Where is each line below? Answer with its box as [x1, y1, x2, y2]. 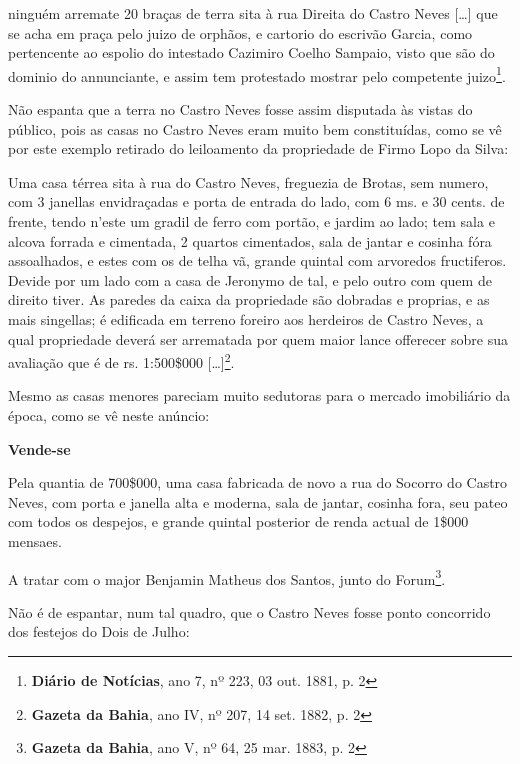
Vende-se [8, 438, 71, 459]
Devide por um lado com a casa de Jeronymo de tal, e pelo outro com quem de [8, 269, 492, 290]
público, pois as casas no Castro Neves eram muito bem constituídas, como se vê [8, 118, 502, 139]
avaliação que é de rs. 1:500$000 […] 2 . [8, 349, 235, 372]
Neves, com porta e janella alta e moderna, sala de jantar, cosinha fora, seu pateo [8, 491, 508, 512]
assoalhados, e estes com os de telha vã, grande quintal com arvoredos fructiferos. [8, 250, 507, 271]
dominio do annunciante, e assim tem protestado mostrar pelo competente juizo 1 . [8, 62, 506, 86]
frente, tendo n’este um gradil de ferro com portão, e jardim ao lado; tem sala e [8, 211, 495, 231]
